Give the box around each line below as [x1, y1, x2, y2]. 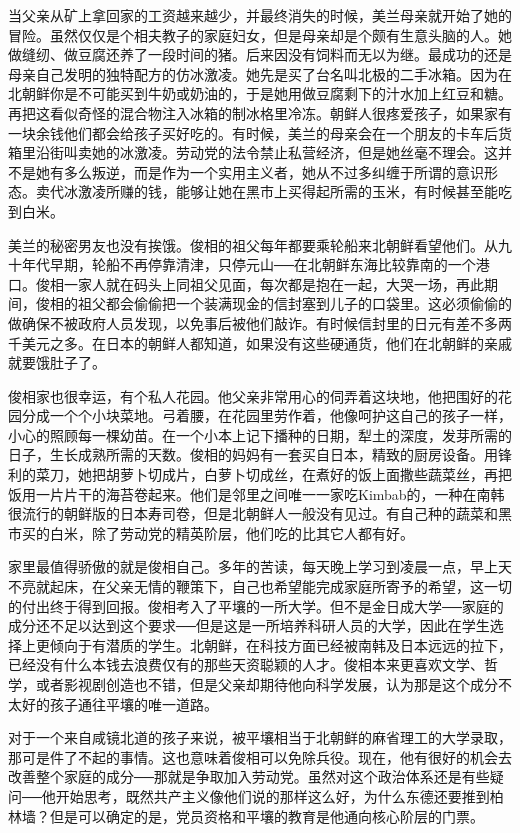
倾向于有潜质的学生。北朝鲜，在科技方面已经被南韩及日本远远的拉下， [49, 634, 512, 655]
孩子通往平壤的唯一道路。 [49, 693, 218, 714]
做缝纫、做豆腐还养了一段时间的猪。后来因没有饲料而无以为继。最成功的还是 [8, 44, 512, 65]
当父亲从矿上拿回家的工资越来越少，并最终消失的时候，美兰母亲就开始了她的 [8, 5, 512, 25]
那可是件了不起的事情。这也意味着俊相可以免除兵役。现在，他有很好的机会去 [8, 746, 512, 767]
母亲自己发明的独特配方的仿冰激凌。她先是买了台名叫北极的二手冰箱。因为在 [8, 63, 512, 84]
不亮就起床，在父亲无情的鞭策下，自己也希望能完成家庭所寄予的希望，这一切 [8, 576, 512, 597]
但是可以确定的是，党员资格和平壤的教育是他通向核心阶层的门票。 [49, 805, 484, 826]
